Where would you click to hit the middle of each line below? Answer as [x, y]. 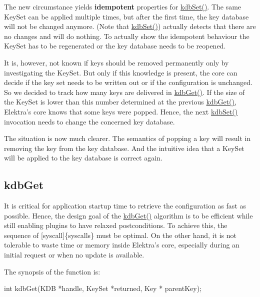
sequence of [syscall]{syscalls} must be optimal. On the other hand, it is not [120, 235]
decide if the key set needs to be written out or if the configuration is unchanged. [128, 82]
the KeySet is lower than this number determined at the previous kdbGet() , [120, 102]
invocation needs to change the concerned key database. [89, 121]
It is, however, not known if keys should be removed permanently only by [116, 62]
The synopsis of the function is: [52, 271]
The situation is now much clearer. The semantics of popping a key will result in [127, 138]
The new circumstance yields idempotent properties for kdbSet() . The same [123, 6]
